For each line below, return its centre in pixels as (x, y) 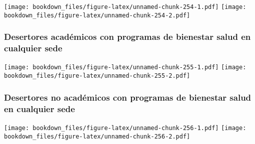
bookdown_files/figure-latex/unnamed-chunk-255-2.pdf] (97, 76)
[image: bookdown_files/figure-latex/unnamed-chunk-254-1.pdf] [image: (125, 7)
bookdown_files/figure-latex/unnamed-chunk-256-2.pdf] (97, 136)
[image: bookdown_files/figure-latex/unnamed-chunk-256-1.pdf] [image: (125, 128)
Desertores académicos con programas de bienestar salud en (127, 37)
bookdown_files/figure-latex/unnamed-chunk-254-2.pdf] (97, 15)
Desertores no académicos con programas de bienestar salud (128, 97)
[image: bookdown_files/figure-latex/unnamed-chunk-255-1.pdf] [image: (125, 68)
